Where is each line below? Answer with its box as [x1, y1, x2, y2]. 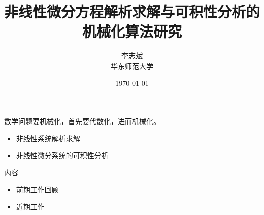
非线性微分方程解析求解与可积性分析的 [4, 1, 260, 22]
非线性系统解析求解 [16, 133, 80, 143]
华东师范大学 [111, 60, 153, 71]
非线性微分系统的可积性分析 [16, 150, 109, 161]
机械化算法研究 [82, 21, 182, 42]
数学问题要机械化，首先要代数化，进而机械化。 [4, 116, 160, 127]
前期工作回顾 [16, 184, 59, 195]
